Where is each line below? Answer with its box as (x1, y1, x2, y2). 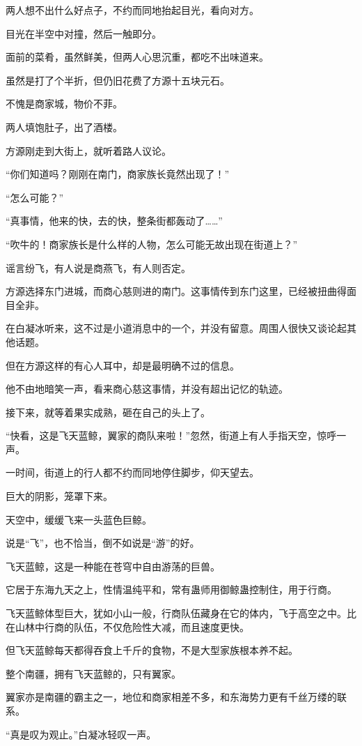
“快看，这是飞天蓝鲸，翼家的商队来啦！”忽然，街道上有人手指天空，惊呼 (6, 428, 337, 443)
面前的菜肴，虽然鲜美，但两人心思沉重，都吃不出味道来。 (6, 50, 269, 64)
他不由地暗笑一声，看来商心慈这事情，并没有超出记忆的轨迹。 (6, 381, 288, 396)
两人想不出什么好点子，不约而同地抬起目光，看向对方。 (6, 3, 259, 17)
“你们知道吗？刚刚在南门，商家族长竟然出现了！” (6, 167, 230, 181)
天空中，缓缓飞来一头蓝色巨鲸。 (6, 512, 152, 526)
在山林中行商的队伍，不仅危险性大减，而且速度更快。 (6, 619, 249, 634)
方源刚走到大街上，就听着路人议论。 (6, 143, 171, 158)
